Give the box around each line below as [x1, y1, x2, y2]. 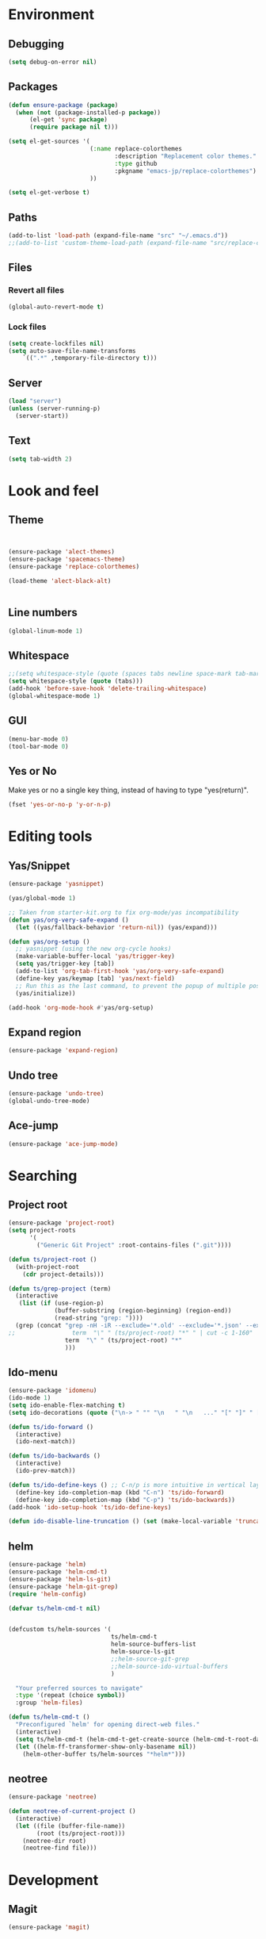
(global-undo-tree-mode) [8, 1097, 90, 1105]
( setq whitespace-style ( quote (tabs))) [8, 677, 144, 685]
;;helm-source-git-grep [110, 1655, 190, 1663]
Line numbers [8, 606, 78, 619]
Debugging [8, 37, 65, 51]
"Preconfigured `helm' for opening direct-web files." [15, 1721, 200, 1729]
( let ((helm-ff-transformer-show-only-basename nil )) [15, 1742, 196, 1750]
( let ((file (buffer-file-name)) [15, 1822, 126, 1830]
